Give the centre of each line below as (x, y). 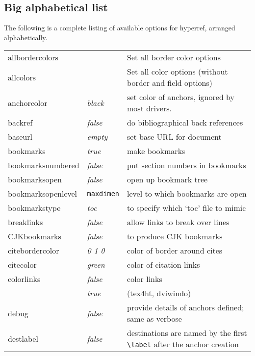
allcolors (22, 77)
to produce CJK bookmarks (175, 236)
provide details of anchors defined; (186, 307)
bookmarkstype (34, 208)
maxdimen (103, 193)
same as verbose (154, 319)
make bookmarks (156, 151)
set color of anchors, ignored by (181, 97)
